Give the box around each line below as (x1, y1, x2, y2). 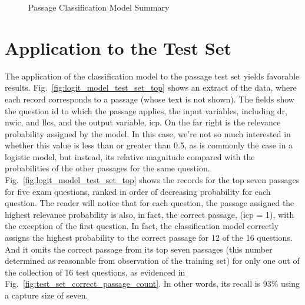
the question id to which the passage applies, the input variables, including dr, (5, 104, 288, 117)
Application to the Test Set (5, 35, 231, 59)
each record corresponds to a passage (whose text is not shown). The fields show (5, 92, 294, 105)
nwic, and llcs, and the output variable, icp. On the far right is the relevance (5, 116, 281, 128)
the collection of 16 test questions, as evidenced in (5, 266, 185, 278)
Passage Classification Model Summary (28, 1, 170, 13)
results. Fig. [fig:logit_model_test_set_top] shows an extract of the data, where (5, 81, 297, 94)
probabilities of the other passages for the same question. (5, 162, 210, 174)
